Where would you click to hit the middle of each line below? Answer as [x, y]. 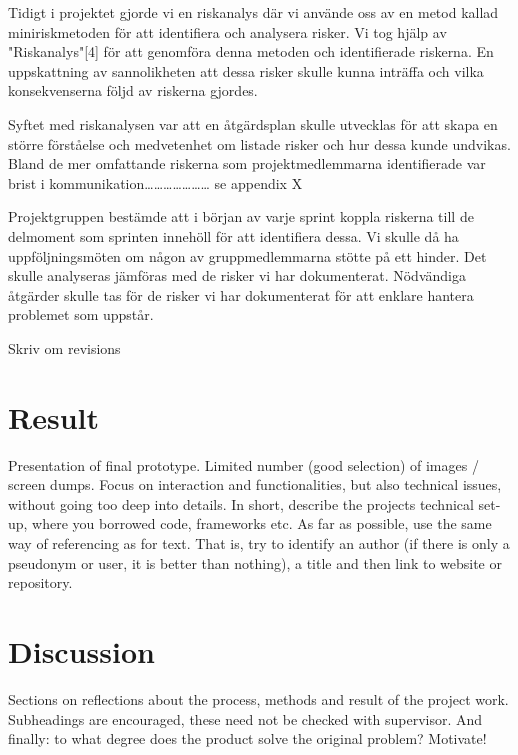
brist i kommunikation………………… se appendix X [155, 182]
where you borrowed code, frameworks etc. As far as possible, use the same [262, 523]
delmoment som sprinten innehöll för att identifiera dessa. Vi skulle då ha [233, 235]
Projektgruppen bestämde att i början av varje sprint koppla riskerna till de [241, 216]
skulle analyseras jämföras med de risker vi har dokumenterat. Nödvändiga [237, 275]
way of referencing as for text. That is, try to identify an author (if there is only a [259, 543]
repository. [40, 582]
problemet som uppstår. [81, 314]
